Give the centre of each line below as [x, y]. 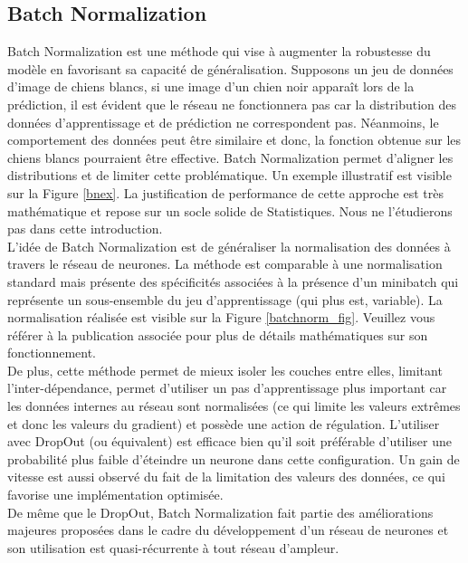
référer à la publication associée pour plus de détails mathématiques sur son [218, 334]
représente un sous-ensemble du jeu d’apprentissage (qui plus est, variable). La [225, 299]
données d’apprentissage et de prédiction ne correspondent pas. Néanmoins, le [223, 122]
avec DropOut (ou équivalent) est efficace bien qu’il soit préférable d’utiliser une [229, 441]
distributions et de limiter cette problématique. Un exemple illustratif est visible [229, 175]
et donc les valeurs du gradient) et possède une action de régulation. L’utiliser [224, 423]
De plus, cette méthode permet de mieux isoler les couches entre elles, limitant [225, 370]
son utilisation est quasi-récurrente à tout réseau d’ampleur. [173, 547]
